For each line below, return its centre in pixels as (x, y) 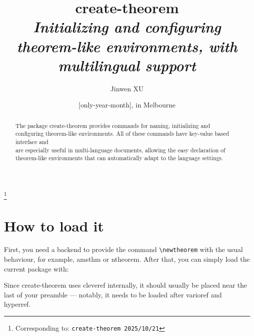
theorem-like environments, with (127, 46)
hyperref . (17, 304)
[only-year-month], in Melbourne (127, 105)
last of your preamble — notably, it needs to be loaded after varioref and (113, 294)
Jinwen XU (127, 88)
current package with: (36, 268)
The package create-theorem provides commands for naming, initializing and (113, 125)
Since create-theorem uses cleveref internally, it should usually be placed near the (126, 285)
